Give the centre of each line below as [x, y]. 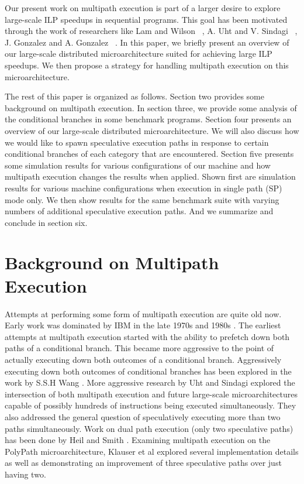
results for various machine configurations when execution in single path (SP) [144, 188]
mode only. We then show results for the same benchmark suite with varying [142, 199]
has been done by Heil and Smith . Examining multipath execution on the [138, 440]
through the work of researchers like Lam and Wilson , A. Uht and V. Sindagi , [151, 31]
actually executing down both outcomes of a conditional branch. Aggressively [143, 359]
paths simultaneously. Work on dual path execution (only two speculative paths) [149, 428]
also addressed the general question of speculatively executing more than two [143, 416]
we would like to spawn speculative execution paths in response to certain [137, 142]
